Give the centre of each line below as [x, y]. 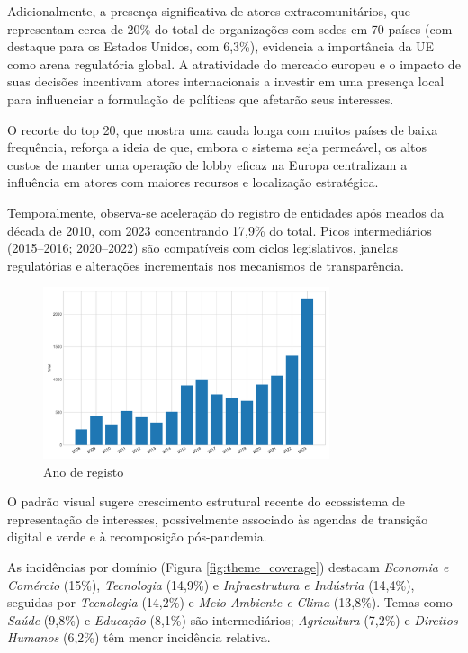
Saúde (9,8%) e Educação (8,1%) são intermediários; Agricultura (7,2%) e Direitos [233, 619]
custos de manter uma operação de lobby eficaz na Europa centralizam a [207, 164]
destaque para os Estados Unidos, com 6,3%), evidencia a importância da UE [221, 46]
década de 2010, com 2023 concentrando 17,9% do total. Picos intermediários [220, 230]
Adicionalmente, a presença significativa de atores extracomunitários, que [209, 11]
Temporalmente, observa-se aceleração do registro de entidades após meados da [226, 212]
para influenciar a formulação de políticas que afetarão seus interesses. [201, 98]
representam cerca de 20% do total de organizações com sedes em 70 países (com [230, 28]
